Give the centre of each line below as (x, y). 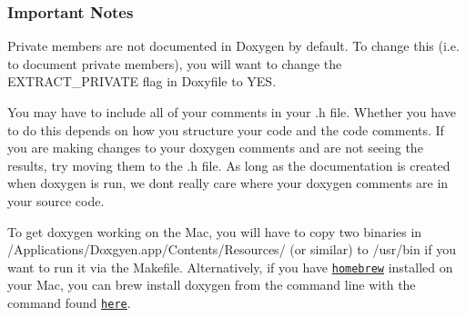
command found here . (69, 302)
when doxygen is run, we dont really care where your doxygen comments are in (228, 183)
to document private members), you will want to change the (175, 63)
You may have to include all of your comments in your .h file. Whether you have (232, 112)
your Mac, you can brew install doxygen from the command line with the (212, 285)
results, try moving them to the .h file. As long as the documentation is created (229, 165)
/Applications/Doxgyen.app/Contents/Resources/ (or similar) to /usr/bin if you (232, 249)
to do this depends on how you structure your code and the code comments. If (226, 129)
